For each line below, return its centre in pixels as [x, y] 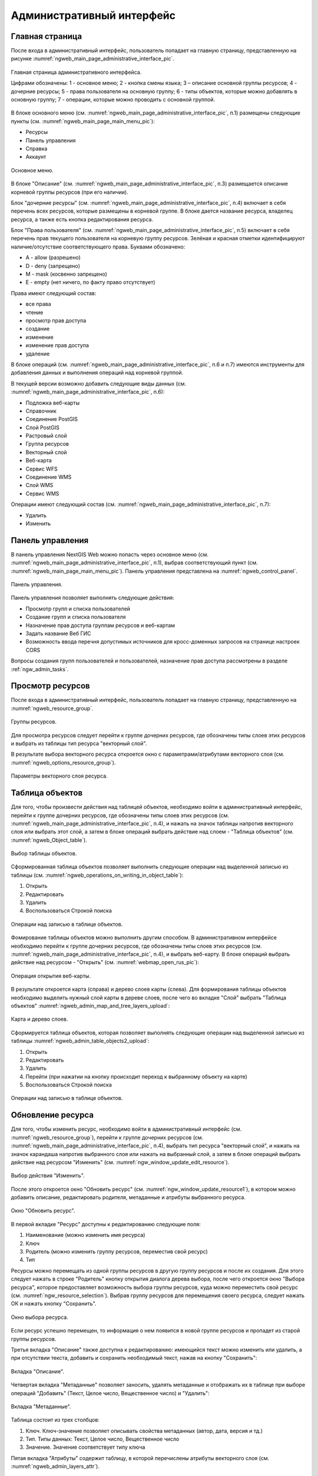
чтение [34, 312]
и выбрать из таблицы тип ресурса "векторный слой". [79, 743]
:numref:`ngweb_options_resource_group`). [63, 762]
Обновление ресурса [52, 1115]
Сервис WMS [42, 494]
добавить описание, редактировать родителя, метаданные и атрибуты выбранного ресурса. [128, 1197]
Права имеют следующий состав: [54, 293]
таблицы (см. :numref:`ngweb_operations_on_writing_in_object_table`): [97, 875]
